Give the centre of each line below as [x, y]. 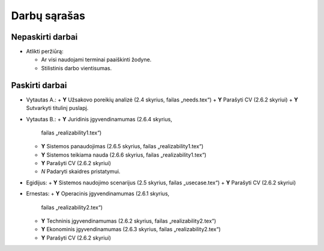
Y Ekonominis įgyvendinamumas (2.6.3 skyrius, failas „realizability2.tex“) [131, 229]
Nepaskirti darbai [44, 37]
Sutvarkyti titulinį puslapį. [57, 108]
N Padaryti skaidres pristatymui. [81, 172]
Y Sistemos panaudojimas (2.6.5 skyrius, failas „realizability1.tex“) [122, 147]
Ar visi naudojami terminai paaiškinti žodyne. [96, 59]
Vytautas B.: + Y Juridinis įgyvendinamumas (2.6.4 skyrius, [99, 119]
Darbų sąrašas [48, 16]
